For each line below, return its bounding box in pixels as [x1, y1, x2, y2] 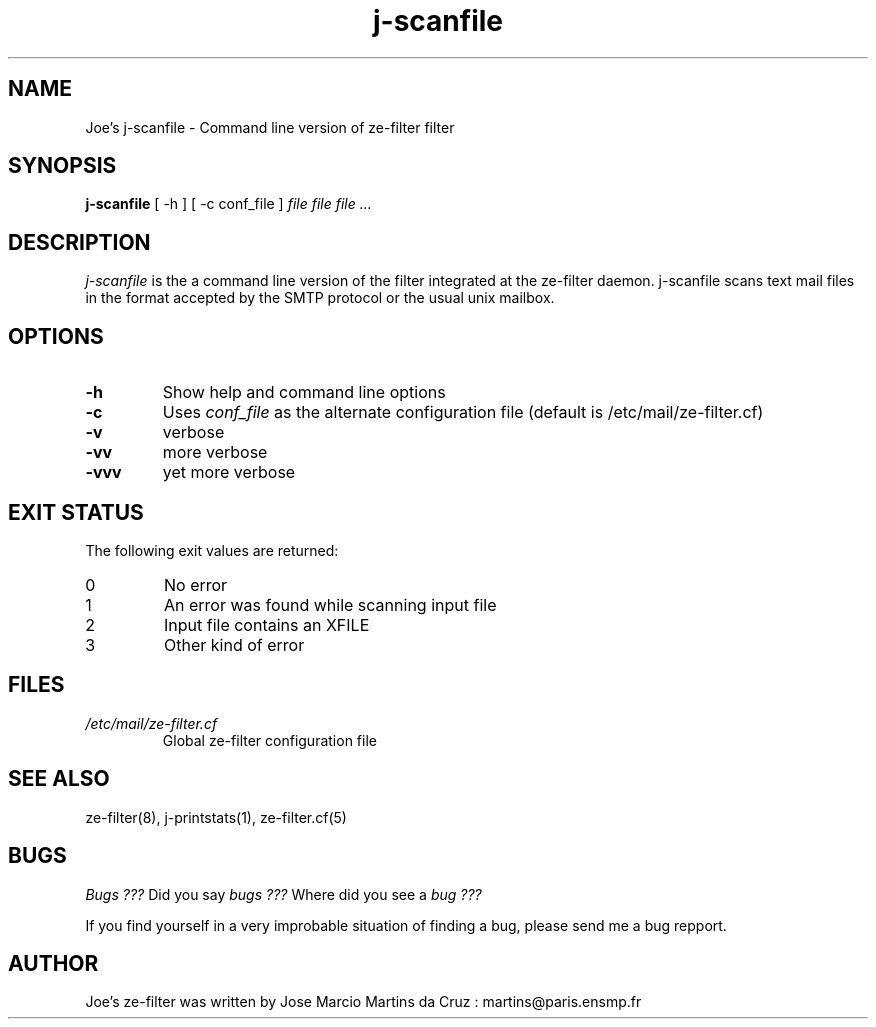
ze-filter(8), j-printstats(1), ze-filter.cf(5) [85, 808, 347, 826]
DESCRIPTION [8, 229, 151, 255]
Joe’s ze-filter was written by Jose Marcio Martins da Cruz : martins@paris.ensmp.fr [85, 993, 642, 1011]
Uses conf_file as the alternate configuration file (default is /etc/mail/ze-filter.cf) [162, 402, 764, 423]
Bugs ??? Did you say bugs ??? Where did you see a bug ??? [85, 885, 482, 903]
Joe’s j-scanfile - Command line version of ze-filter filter [85, 118, 455, 136]
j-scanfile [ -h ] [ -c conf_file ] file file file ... [85, 195, 372, 213]
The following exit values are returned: [85, 541, 339, 559]
